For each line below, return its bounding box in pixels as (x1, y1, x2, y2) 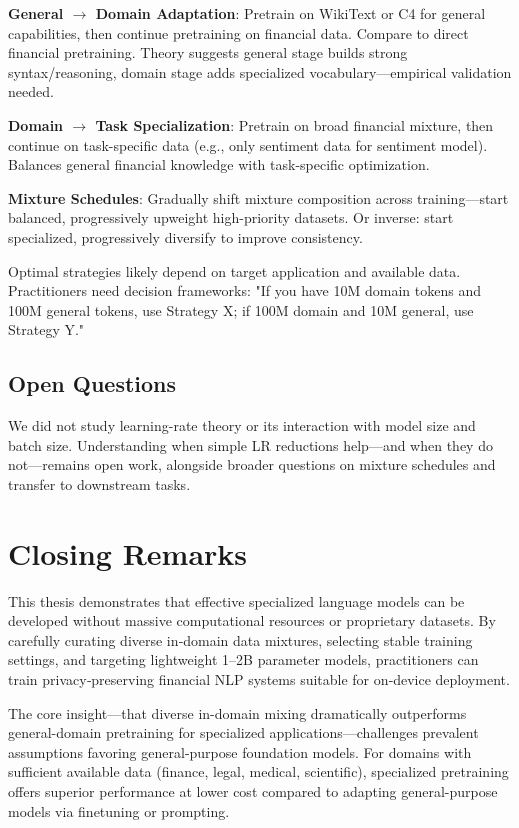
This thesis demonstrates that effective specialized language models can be (8, 590, 465, 611)
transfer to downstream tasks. (8, 473, 191, 494)
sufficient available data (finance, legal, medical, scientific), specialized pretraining (8, 761, 509, 782)
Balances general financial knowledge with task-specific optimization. (8, 154, 430, 175)
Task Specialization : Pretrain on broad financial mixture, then (95, 114, 494, 135)
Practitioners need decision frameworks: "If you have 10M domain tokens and (8, 280, 481, 301)
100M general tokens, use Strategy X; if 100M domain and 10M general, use (8, 299, 474, 320)
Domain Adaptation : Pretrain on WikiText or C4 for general (95, 3, 486, 23)
